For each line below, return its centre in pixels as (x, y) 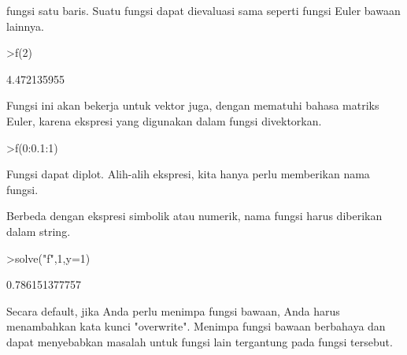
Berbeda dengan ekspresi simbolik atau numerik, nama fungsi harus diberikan (194, 216)
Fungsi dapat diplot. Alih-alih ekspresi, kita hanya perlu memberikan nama (188, 174)
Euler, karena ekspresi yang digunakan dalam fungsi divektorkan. (164, 120)
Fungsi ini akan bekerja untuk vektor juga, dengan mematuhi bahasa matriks (193, 105)
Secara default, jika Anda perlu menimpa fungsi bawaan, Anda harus (173, 310)
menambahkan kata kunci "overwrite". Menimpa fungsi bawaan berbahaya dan (196, 326)
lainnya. (25, 26)
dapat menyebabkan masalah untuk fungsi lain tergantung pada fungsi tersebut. (200, 341)
